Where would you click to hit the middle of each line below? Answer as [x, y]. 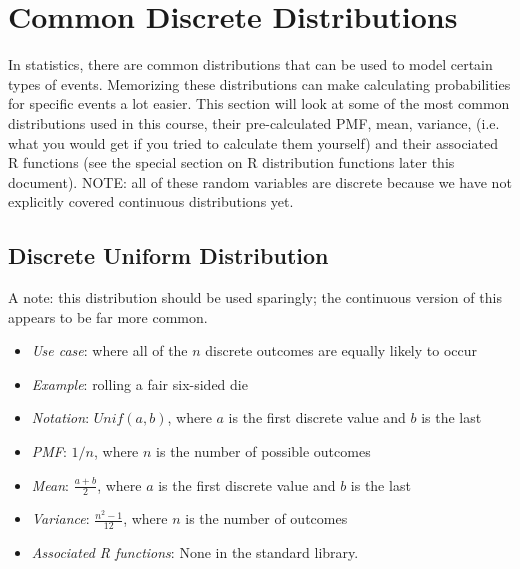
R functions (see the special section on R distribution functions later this [231, 162]
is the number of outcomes [266, 518]
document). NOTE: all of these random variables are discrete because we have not [260, 181]
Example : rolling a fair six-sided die [139, 383]
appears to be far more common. [108, 316]
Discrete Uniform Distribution [168, 255]
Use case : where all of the [109, 350]
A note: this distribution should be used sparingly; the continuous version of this [255, 297]
